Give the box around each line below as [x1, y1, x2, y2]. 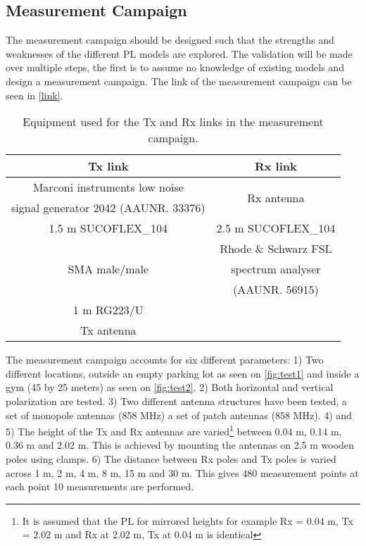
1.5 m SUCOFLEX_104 [49, 220, 168, 237]
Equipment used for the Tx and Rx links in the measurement [23, 113, 324, 130]
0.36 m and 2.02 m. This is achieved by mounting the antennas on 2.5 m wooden [6, 438, 354, 452]
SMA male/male [68, 261, 149, 278]
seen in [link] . [6, 87, 63, 102]
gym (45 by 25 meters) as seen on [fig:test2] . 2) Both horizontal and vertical [6, 380, 334, 395]
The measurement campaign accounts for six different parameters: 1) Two [6, 352, 324, 367]
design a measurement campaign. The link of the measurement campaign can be [6, 73, 352, 88]
